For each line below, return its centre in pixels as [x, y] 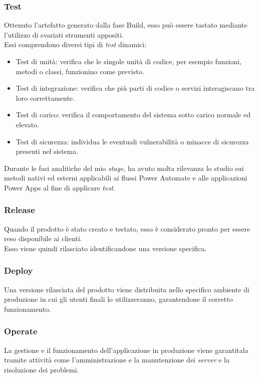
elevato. [28, 124]
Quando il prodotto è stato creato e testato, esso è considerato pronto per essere [127, 228]
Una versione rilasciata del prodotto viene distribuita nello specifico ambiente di [127, 289]
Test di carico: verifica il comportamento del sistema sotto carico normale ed [133, 115]
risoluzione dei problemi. [42, 369]
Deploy [19, 270]
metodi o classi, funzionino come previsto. [80, 71]
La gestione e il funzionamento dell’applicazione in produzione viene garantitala [126, 350]
